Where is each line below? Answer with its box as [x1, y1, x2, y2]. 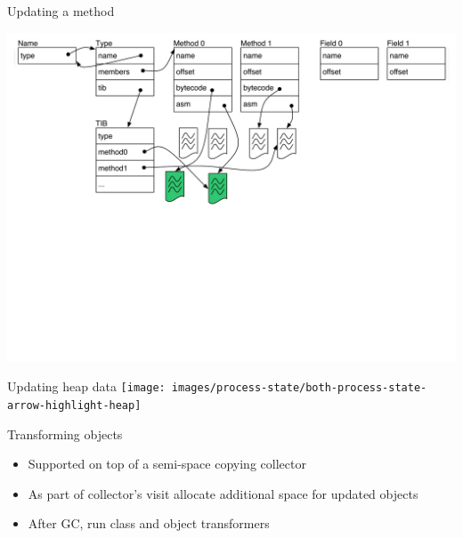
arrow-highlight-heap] [7, 398, 142, 412]
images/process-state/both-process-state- [171, 381, 427, 395]
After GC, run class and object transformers [28, 514, 270, 533]
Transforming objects [7, 424, 123, 443]
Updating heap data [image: [7, 377, 166, 396]
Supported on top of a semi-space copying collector [28, 454, 306, 473]
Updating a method [7, 2, 115, 20]
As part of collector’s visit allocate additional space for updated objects [28, 484, 418, 502]
